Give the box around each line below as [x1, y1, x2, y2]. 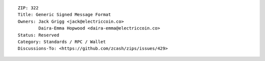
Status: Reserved [18, 32, 59, 38]
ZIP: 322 [18, 5, 39, 11]
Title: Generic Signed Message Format [18, 12, 111, 17]
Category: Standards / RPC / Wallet [18, 39, 106, 45]
